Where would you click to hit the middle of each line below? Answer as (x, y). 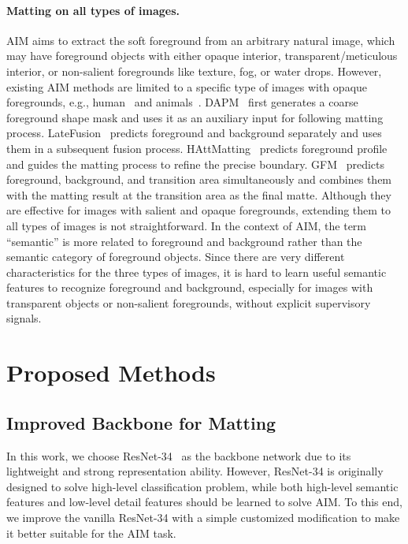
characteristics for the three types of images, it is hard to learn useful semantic (197, 272)
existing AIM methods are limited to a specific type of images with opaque (187, 86)
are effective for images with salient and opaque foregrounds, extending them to (199, 210)
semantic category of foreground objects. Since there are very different (176, 257)
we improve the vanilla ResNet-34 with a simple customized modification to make (203, 518)
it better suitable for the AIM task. (91, 533)
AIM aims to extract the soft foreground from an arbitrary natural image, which (201, 40)
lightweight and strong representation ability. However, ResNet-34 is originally (195, 471)
